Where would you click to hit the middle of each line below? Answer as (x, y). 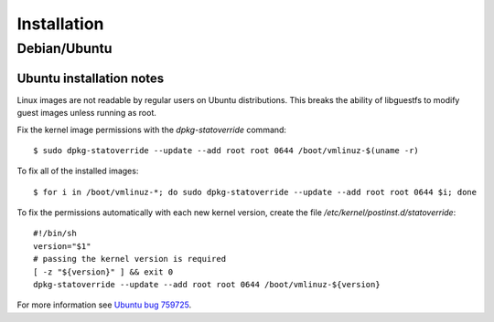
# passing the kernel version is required (130, 259)
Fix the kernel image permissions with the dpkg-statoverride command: (152, 130)
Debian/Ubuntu (64, 48)
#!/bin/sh (55, 234)
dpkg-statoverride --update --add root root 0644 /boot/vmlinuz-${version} (207, 285)
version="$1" (62, 246)
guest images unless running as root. (87, 113)
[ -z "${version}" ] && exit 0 (103, 272)
